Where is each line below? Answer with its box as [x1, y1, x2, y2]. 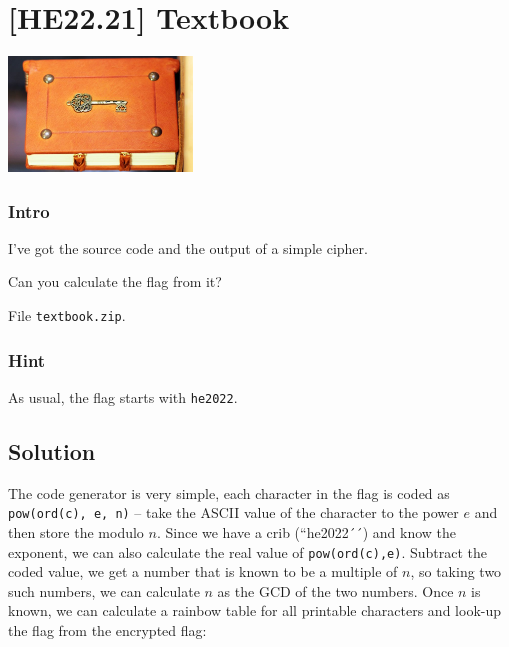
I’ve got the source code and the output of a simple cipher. [8, 237, 368, 258]
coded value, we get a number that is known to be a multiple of [8, 561, 398, 582]
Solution [8, 435, 96, 466]
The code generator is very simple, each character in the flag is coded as [8, 482, 450, 503]
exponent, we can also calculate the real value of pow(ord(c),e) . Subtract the [8, 541, 488, 562]
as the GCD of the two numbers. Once [217, 580, 454, 601]
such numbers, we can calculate [8, 580, 200, 601]
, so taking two [410, 561, 502, 582]
